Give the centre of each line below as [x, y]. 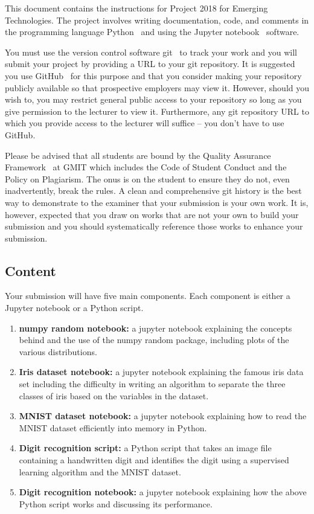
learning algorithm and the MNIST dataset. [100, 471]
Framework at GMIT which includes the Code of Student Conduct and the [146, 167]
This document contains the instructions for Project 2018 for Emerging [136, 8]
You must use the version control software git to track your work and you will [151, 52]
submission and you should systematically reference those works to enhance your [154, 226]
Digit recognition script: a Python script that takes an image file [145, 448]
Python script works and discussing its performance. [116, 503]
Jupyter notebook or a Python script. [74, 308]
